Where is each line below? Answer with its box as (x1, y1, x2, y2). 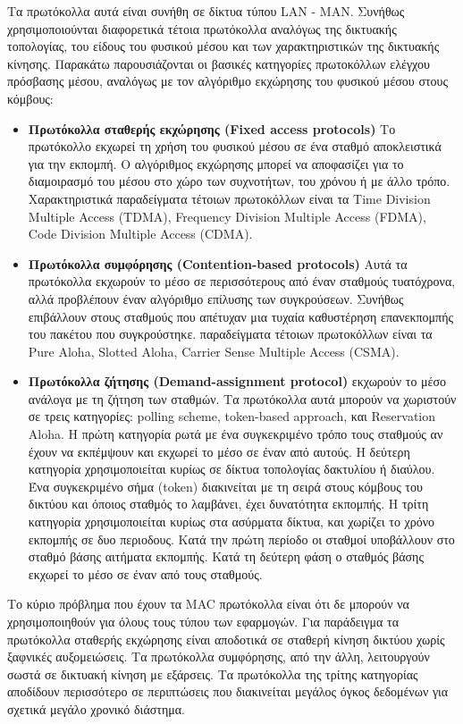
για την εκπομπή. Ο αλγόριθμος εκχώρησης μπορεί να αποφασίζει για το (28, 154, 404, 173)
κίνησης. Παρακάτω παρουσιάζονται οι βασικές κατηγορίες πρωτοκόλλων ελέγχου (7, 54, 430, 72)
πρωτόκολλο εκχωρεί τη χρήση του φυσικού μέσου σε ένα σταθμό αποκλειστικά (28, 137, 442, 156)
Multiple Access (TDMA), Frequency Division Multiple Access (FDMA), (28, 206, 426, 225)
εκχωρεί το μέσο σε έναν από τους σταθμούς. (28, 564, 263, 583)
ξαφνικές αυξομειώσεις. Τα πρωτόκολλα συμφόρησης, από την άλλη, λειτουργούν (7, 647, 430, 666)
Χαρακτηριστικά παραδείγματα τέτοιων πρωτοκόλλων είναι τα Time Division (28, 189, 431, 207)
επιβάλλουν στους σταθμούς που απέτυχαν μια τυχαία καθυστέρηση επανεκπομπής (28, 307, 454, 325)
